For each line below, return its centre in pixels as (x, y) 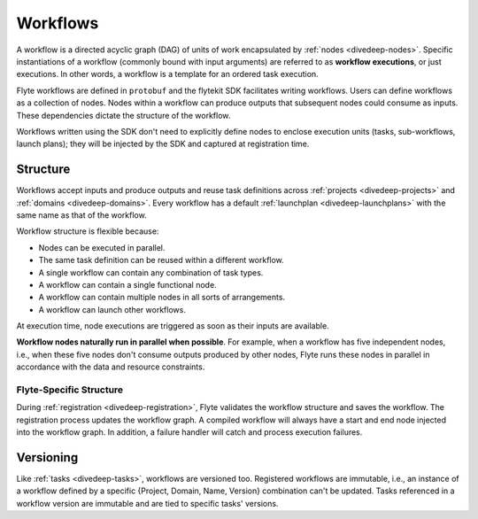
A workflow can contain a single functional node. (127, 284)
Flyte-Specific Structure (70, 390)
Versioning (47, 457)
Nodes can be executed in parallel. (102, 247)
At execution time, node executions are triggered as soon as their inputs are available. (173, 326)
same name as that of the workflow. (81, 215)
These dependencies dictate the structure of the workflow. (123, 115)
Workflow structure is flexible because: (88, 231)
